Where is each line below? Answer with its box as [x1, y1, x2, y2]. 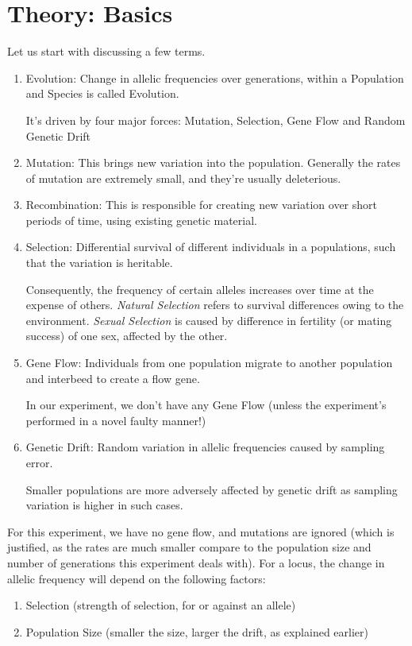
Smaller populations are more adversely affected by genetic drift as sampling [25, 481, 398, 497]
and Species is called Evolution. [25, 85, 179, 102]
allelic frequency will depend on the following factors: [7, 570, 266, 586]
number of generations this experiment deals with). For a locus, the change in [7, 554, 385, 571]
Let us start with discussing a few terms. [7, 43, 206, 60]
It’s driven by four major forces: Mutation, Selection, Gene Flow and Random [25, 111, 406, 128]
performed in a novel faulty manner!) [25, 412, 206, 428]
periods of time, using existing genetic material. [25, 211, 257, 228]
